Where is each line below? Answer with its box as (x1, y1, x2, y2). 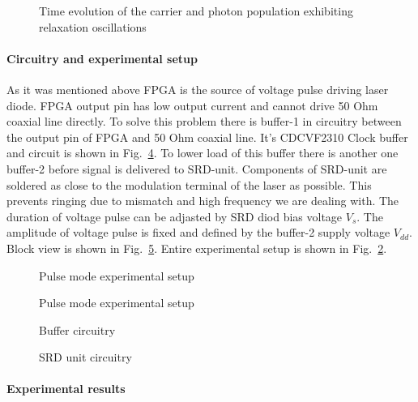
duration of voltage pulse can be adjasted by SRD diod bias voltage (6, 207, 343, 225)
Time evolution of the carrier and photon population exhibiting (39, 2, 353, 19)
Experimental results (6, 380, 126, 397)
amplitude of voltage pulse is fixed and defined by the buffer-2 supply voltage (6, 224, 390, 241)
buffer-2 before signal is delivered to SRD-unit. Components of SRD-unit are (6, 160, 387, 177)
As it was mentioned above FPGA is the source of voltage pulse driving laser (6, 80, 389, 97)
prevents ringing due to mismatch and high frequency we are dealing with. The (6, 192, 399, 209)
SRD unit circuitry (39, 349, 132, 366)
